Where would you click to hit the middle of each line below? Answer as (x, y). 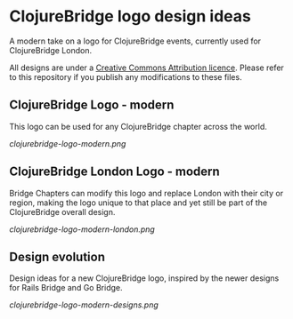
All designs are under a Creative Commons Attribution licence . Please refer (147, 68)
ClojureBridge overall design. (62, 211)
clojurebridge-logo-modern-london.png (82, 229)
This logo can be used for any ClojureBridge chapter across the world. (138, 126)
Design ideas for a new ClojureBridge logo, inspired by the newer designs (144, 278)
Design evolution (57, 256)
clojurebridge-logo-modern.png (68, 143)
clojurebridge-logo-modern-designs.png (84, 305)
